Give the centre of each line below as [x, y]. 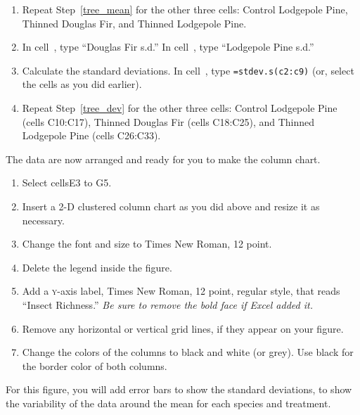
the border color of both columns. [95, 365]
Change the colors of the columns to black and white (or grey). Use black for [188, 352]
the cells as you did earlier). [82, 84]
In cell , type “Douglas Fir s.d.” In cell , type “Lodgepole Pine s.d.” [168, 47]
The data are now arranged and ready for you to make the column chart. [163, 159]
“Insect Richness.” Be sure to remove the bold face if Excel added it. [167, 304]
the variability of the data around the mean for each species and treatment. [168, 403]
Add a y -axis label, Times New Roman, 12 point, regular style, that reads [181, 291]
